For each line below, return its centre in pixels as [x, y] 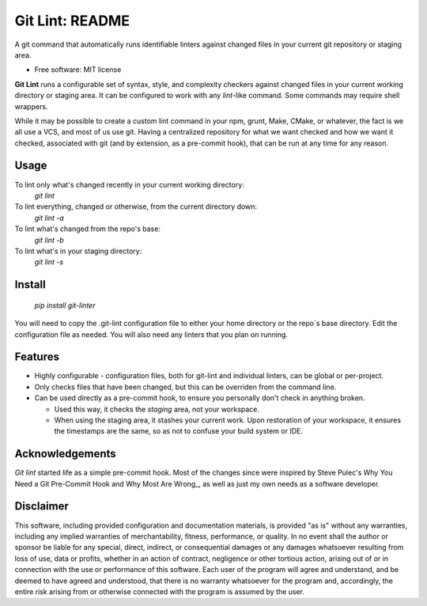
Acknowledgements [65, 454]
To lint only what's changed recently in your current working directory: [129, 184]
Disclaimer [42, 506]
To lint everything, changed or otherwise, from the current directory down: [136, 206]
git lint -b [49, 240]
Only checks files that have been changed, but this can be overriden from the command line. [185, 387]
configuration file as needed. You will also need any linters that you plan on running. [151, 334]
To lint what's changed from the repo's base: [88, 229]
